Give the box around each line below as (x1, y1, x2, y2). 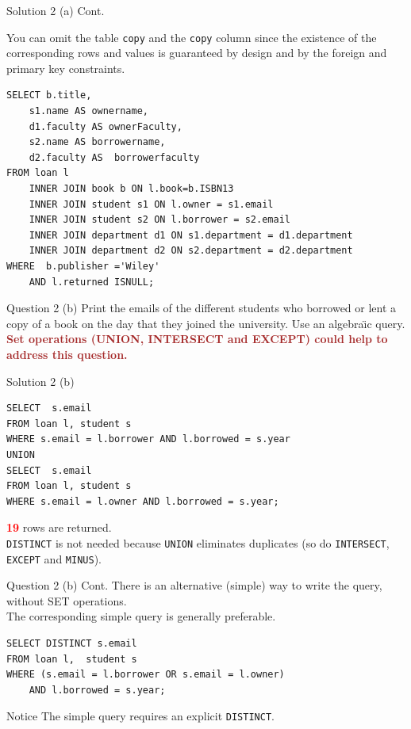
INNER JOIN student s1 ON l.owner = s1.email (29, 198, 274, 210)
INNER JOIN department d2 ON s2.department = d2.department (29, 245, 353, 257)
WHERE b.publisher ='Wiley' (6, 260, 160, 272)
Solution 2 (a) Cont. (6, 2, 105, 18)
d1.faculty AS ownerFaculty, (29, 120, 182, 132)
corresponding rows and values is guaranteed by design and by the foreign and (6, 44, 387, 61)
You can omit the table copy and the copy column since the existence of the (6, 29, 377, 45)
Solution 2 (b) (6, 372, 75, 389)
